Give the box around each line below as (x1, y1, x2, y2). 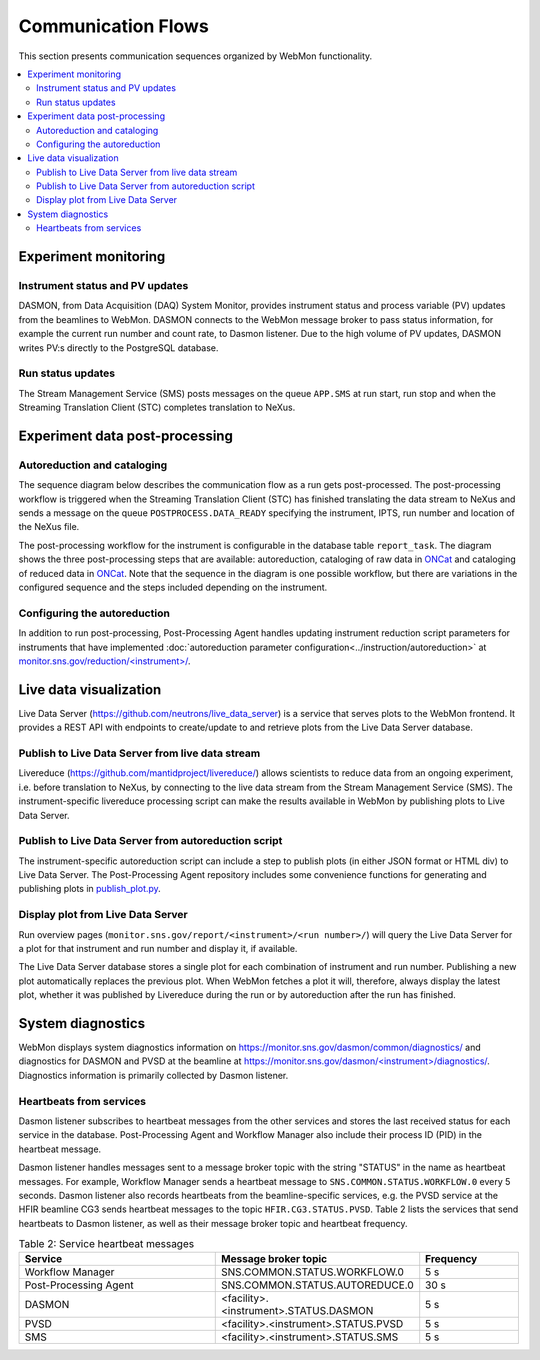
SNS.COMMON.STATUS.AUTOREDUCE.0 (221, 1278, 414, 1292)
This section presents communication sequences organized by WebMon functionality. (18, 50, 373, 62)
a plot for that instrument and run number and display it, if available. (18, 942, 298, 954)
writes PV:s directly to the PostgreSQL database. (18, 341, 219, 354)
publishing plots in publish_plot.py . (18, 883, 162, 895)
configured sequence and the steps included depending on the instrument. (18, 581, 328, 593)
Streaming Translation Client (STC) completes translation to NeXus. (18, 401, 296, 414)
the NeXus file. (18, 521, 80, 533)
